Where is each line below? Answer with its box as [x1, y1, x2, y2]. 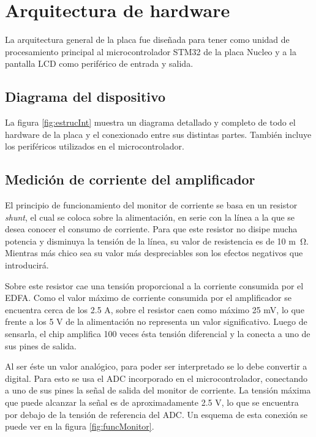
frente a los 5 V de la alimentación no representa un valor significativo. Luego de [5, 315, 307, 328]
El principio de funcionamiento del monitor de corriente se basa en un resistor [5, 199, 298, 211]
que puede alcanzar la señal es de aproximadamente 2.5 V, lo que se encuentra [5, 396, 299, 408]
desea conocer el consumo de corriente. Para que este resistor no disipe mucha [5, 222, 298, 235]
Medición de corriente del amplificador [5, 170, 255, 189]
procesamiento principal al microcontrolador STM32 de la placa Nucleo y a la [5, 45, 296, 58]
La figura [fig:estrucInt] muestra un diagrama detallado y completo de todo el [5, 116, 296, 129]
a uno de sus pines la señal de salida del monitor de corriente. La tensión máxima [5, 384, 311, 397]
